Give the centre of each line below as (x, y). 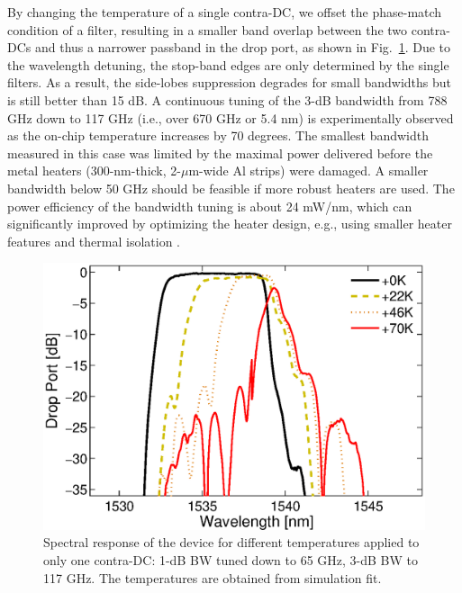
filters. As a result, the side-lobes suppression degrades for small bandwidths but (229, 82)
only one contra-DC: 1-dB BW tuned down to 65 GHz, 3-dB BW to (231, 559)
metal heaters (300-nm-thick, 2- (94, 171)
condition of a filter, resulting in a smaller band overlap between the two (208, 29)
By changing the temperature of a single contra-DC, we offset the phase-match (225, 12)
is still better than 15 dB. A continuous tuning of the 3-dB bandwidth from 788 (227, 99)
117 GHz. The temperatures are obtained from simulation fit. (213, 577)
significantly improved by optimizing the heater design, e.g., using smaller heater (230, 224)
